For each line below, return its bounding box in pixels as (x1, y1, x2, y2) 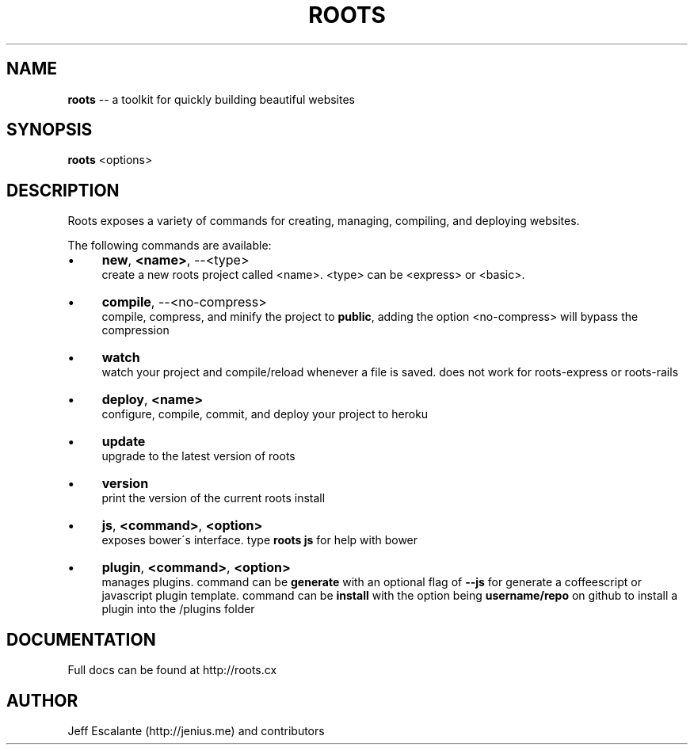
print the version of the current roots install (101, 491, 326, 505)
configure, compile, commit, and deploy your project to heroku (101, 407, 429, 421)
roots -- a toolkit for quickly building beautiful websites (67, 92, 355, 106)
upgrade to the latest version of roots (101, 449, 296, 463)
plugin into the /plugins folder (101, 602, 255, 616)
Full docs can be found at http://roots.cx (67, 663, 277, 677)
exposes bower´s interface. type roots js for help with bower (101, 533, 418, 547)
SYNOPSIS (6, 120, 93, 140)
